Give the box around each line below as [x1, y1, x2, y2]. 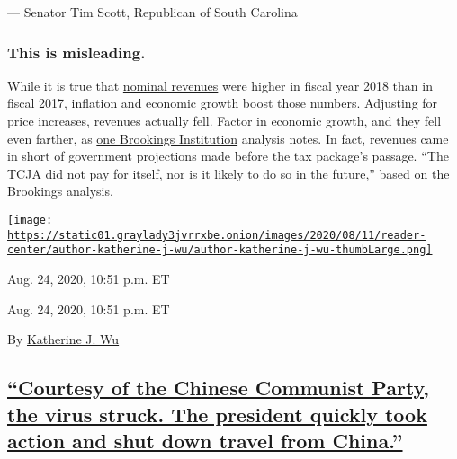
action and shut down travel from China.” [7, 426, 403, 454]
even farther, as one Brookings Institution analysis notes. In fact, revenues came [7, 128, 449, 147]
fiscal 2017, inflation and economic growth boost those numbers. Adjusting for [7, 93, 438, 112]
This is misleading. [7, 40, 146, 63]
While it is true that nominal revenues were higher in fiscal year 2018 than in [7, 75, 433, 94]
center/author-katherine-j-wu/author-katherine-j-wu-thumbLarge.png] [7, 243, 433, 257]
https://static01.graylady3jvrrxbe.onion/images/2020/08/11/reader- [7, 228, 426, 242]
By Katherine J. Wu [7, 330, 120, 349]
